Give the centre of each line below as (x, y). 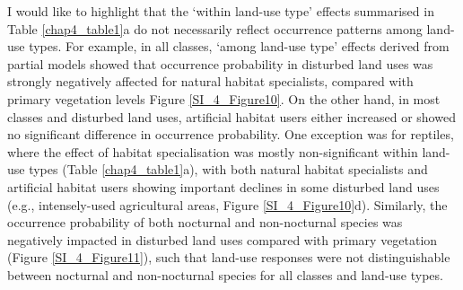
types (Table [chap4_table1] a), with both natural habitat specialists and (228, 169)
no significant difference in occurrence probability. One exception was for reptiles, (231, 134)
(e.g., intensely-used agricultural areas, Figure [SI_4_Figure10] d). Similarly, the (227, 204)
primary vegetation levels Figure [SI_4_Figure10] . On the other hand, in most (224, 98)
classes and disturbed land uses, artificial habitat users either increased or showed (231, 116)
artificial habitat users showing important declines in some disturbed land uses (223, 186)
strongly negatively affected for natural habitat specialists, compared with (210, 81)
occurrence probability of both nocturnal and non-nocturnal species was (205, 222)
